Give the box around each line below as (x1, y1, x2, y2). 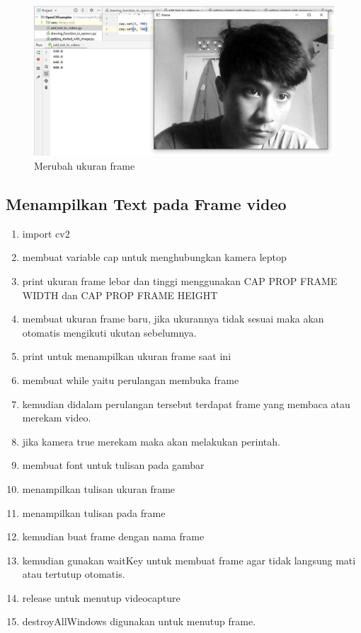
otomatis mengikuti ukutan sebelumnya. (22, 325, 197, 339)
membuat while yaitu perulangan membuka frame (22, 372, 239, 387)
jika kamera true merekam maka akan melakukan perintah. (22, 434, 280, 448)
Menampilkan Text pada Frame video (6, 192, 287, 214)
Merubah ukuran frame (34, 158, 135, 173)
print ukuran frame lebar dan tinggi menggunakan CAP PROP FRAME (22, 273, 338, 288)
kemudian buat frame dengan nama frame (22, 529, 205, 544)
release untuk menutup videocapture (22, 590, 180, 605)
